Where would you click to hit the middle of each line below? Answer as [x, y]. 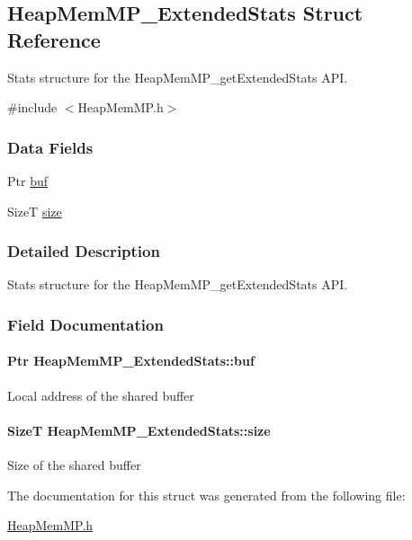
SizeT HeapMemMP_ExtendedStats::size [139, 430]
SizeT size [35, 211]
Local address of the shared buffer [101, 395]
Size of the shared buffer [74, 465]
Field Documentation [85, 324]
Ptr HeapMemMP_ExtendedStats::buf [131, 361]
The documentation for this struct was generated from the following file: [206, 495]
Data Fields [50, 147]
